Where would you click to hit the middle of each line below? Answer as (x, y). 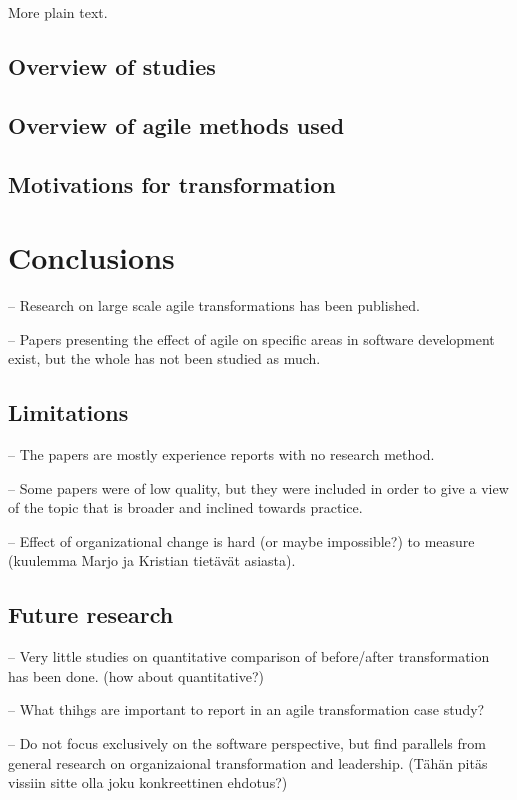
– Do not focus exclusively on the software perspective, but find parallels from (247, 743)
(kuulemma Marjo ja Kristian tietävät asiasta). (152, 560)
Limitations (68, 412)
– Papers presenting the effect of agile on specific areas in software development (251, 338)
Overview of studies (112, 65)
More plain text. (58, 12)
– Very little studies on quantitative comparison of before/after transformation (249, 656)
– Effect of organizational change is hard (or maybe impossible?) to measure (241, 540)
